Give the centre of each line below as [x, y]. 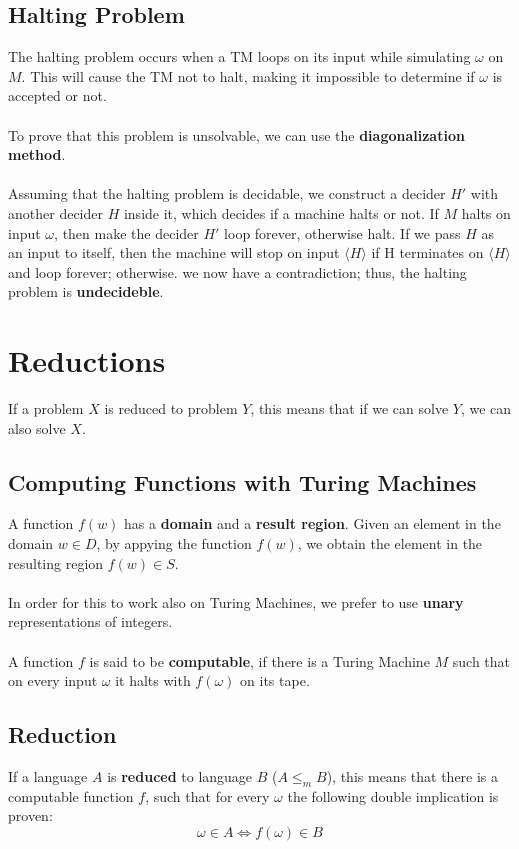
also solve [37, 427]
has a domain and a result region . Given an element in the [312, 523]
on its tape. [275, 680]
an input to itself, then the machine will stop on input [174, 252]
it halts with [153, 680]
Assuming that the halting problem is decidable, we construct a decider [227, 193]
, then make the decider [126, 232]
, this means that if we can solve [349, 408]
